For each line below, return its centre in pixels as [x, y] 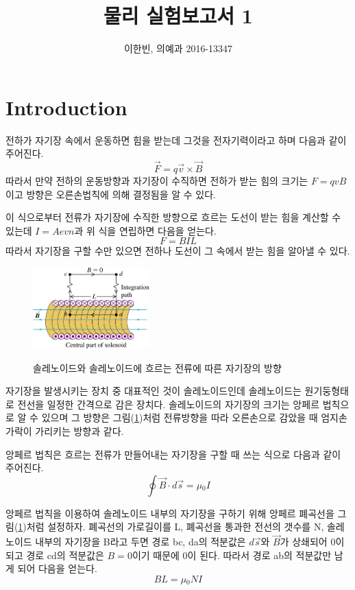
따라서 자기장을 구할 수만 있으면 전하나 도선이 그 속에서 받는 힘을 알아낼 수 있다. [178, 251]
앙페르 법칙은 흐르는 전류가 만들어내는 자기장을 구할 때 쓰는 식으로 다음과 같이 [173, 454]
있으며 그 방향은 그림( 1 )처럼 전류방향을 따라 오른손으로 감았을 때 [180, 417]
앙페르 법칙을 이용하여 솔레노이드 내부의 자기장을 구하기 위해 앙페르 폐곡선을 [170, 513]
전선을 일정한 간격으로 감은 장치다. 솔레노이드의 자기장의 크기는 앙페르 [169, 404]
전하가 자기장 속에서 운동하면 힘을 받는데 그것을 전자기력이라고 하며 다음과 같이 [176, 140]
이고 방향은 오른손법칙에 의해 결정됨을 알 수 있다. [111, 194]
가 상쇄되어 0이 [312, 542]
